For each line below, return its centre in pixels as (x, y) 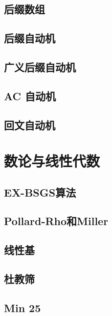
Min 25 (22, 307)
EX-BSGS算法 (40, 192)
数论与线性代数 (52, 161)
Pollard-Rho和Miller (56, 221)
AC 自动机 (30, 96)
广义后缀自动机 (40, 67)
